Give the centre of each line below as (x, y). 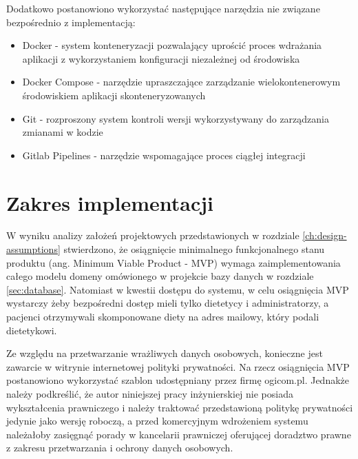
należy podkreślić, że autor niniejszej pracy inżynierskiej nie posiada (150, 394)
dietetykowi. (32, 330)
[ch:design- (325, 235)
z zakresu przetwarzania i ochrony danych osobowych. (120, 448)
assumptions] (33, 249)
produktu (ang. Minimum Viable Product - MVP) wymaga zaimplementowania (173, 262)
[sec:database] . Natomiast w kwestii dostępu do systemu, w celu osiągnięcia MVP (178, 289)
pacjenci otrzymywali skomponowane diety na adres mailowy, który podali (163, 317)
